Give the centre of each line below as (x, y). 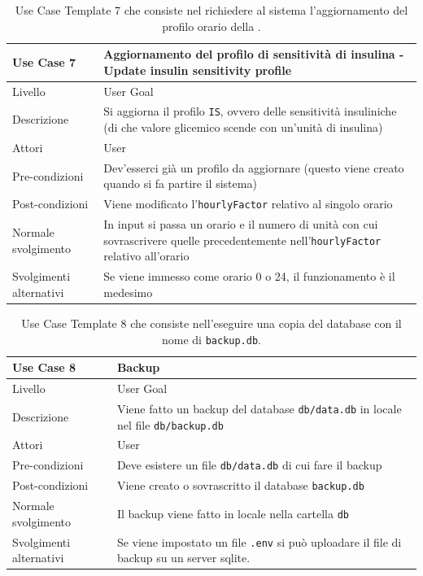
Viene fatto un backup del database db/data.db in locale (259, 408)
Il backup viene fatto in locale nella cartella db (233, 513)
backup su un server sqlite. (183, 558)
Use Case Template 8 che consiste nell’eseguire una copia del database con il (211, 323)
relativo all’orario (146, 256)
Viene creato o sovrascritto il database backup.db (240, 485)
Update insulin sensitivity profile (198, 70)
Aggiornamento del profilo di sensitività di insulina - (254, 54)
